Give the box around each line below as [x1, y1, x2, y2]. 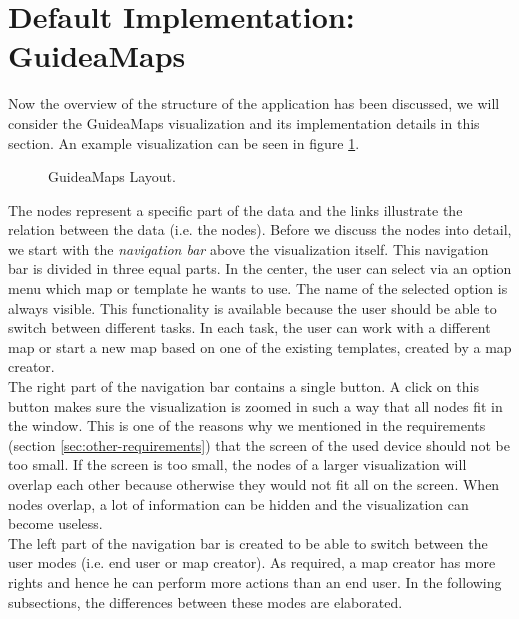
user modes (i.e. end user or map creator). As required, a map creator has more [8, 552, 496, 573]
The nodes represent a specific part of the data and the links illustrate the [8, 199, 463, 220]
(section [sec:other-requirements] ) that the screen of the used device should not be [8, 434, 510, 455]
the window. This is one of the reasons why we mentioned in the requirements [8, 415, 486, 436]
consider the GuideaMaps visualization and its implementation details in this [8, 112, 480, 133]
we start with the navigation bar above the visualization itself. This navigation [8, 238, 489, 259]
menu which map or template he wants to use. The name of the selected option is [8, 278, 508, 299]
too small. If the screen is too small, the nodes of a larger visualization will [8, 454, 467, 475]
